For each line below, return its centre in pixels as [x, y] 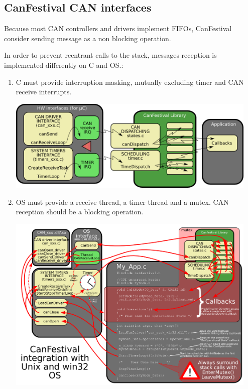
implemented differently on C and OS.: [64, 64]
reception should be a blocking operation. [80, 212]
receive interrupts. [44, 92]
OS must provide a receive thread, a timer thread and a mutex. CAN [122, 202]
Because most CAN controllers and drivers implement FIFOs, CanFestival [118, 28]
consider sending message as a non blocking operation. [88, 38]
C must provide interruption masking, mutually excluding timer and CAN [130, 82]
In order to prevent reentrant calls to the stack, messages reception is [110, 55]
